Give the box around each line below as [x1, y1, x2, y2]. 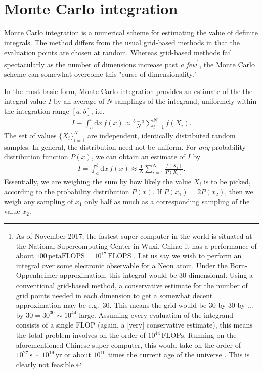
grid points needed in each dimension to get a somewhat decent [16, 290, 213, 300]
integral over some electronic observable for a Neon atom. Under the [16, 260, 228, 270]
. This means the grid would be [109, 300, 207, 310]
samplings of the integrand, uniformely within [114, 96, 257, 106]
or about [64, 349, 91, 360]
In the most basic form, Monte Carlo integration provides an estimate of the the [4, 85, 253, 96]
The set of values [4, 130, 57, 141]
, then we [225, 186, 253, 197]
